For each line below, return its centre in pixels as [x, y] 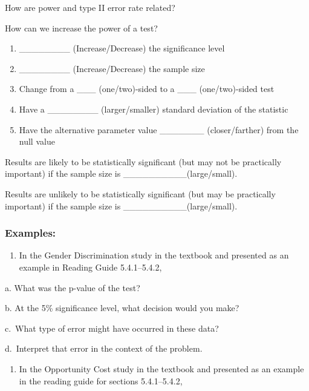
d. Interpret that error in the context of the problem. [104, 348]
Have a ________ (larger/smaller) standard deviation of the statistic [154, 109]
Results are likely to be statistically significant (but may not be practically [143, 161]
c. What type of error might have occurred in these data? [112, 328]
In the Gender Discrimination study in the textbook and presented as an [154, 255]
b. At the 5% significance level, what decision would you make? [122, 308]
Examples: [31, 233]
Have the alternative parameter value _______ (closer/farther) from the [159, 129]
